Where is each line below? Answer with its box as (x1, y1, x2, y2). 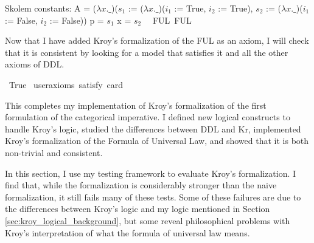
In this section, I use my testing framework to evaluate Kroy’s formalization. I (5, 166, 296, 179)
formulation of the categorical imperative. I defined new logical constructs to (5, 111, 290, 123)
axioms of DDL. (5, 58, 65, 70)
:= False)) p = (49, 13, 104, 26)
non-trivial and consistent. (5, 146, 103, 159)
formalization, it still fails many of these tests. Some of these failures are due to (5, 190, 301, 203)
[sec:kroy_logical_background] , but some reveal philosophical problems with (5, 214, 290, 227)
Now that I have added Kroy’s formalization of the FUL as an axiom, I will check (5, 34, 309, 47)
